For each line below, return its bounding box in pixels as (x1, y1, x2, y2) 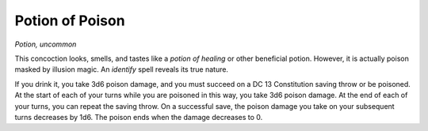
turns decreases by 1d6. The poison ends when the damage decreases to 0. (14, 112, 263, 122)
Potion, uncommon (14, 39, 77, 49)
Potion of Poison (14, 12, 126, 29)
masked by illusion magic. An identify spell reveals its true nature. (14, 65, 229, 74)
